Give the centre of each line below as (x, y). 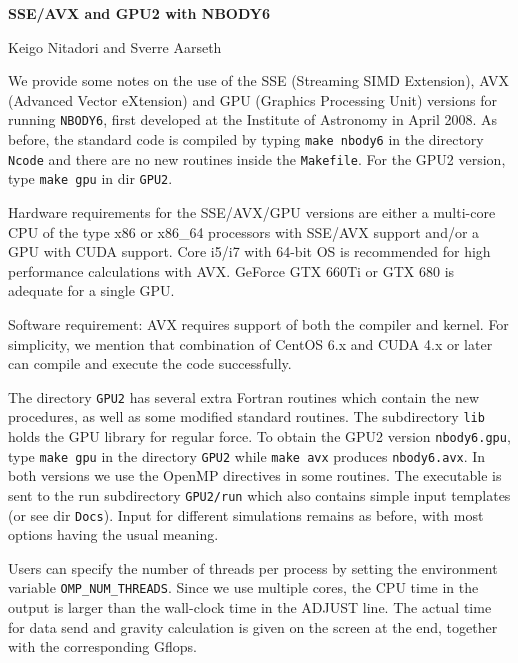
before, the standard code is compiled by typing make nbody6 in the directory (246, 139)
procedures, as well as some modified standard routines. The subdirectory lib (246, 416)
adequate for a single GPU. (91, 290)
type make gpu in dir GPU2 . (90, 178)
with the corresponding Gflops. (102, 646)
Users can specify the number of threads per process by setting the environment (253, 567)
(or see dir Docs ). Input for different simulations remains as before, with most (246, 514)
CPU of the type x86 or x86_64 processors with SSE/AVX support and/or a (244, 231)
